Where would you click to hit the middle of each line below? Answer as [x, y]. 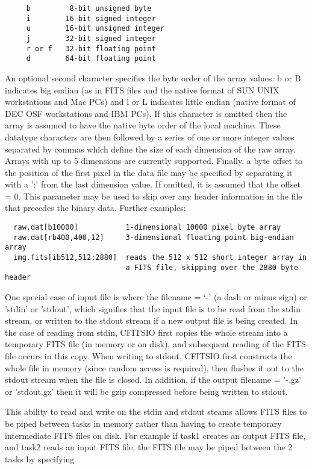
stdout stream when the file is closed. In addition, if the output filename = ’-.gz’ [153, 379]
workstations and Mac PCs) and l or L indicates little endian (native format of [150, 102]
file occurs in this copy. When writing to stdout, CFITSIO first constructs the [148, 355]
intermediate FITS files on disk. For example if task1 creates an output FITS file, [155, 435]
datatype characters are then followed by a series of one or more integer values [150, 137]
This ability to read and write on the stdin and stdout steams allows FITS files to [156, 411]
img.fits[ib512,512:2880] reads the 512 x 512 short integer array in [160, 258]
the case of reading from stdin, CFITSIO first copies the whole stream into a [146, 332]
